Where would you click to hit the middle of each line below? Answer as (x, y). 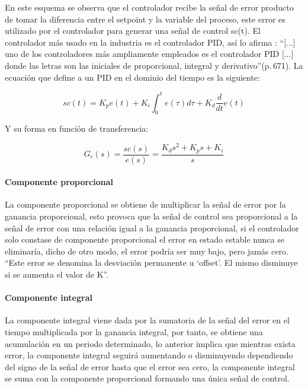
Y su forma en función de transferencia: (77, 128)
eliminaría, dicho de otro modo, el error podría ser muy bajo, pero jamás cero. (147, 251)
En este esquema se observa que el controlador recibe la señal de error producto (149, 7)
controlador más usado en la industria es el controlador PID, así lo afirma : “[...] (150, 42)
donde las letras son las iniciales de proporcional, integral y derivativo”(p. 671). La (154, 65)
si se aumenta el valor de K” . (57, 274)
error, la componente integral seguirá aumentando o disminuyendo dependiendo (149, 355)
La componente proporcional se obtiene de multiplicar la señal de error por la (145, 204)
